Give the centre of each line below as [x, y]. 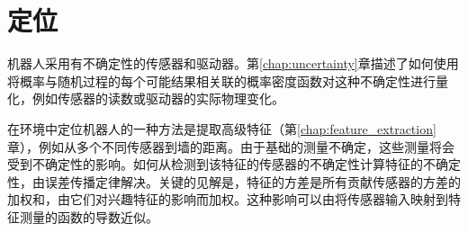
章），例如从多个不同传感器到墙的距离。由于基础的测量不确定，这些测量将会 [231, 146]
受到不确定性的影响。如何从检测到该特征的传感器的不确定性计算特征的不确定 [234, 164]
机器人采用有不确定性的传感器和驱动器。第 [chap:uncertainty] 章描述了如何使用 [233, 63]
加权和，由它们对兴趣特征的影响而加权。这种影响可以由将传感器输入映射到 [228, 199]
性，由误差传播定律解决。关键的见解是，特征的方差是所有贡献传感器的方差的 [234, 181]
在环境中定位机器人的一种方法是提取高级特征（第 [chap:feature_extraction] [222, 128]
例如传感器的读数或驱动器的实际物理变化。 [158, 98]
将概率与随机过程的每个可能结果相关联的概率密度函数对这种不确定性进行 [221, 80]
